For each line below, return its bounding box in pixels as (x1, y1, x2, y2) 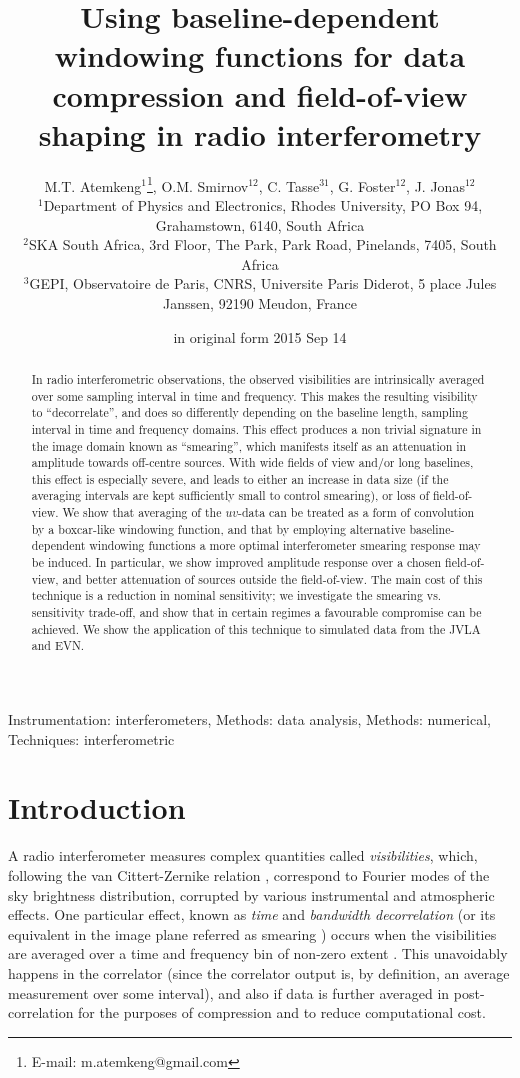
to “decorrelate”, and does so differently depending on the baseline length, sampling (31, 404, 468, 421)
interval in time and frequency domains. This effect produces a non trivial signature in (31, 420, 482, 437)
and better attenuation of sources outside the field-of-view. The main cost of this (62, 570, 483, 587)
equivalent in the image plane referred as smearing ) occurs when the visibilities (8, 923, 497, 944)
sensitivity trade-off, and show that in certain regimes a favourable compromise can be (31, 604, 482, 621)
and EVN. (31, 637, 85, 654)
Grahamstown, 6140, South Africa (155, 214, 365, 235)
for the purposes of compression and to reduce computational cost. (78, 1002, 486, 1023)
